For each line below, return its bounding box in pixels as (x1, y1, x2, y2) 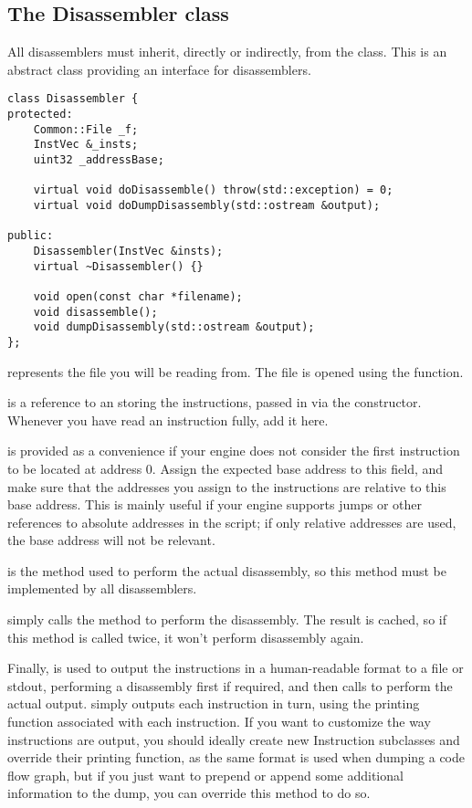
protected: (7, 108, 73, 121)
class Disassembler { (7, 92, 139, 106)
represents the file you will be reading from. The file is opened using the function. (7, 362, 464, 381)
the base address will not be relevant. (7, 530, 215, 550)
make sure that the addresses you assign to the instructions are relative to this (7, 477, 446, 496)
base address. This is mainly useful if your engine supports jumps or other (7, 495, 422, 514)
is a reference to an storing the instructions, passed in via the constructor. (7, 393, 422, 412)
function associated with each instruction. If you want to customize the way (7, 712, 431, 731)
